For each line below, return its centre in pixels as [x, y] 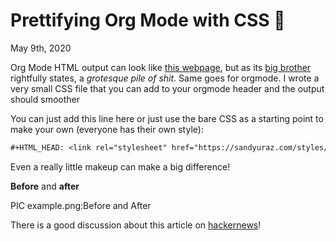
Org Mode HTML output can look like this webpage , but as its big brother [161, 67]
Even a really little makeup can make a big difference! [120, 166]
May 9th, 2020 [41, 48]
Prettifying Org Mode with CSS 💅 [148, 20]
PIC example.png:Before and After [81, 205]
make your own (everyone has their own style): [107, 129]
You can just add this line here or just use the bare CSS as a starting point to [167, 118]
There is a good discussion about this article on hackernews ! [136, 225]
